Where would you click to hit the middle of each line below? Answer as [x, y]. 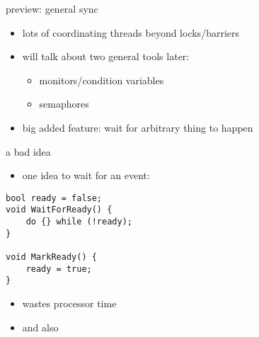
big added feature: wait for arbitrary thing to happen [138, 127]
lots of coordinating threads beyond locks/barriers [131, 32]
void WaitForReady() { [59, 210]
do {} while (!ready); [79, 222]
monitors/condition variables [102, 80]
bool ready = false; [54, 198]
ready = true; [59, 269]
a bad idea [28, 151]
